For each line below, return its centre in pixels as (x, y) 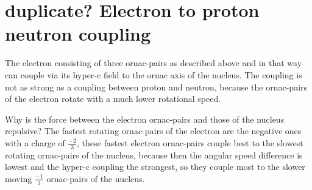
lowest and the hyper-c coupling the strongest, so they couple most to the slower (155, 167)
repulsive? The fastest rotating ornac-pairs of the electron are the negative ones (153, 131)
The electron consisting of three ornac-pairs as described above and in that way (154, 63)
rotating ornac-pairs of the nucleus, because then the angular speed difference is (154, 154)
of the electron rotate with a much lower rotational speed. (113, 99)
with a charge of (35, 142)
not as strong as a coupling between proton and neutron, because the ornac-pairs (156, 87)
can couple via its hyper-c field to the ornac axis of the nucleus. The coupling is (154, 74)
